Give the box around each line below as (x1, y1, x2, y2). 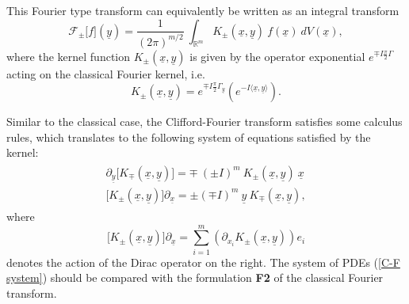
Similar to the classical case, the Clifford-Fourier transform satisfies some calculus (6, 113, 403, 130)
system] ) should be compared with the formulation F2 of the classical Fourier (6, 269, 384, 286)
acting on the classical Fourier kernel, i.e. (6, 65, 205, 82)
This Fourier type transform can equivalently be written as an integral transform (6, 2, 399, 18)
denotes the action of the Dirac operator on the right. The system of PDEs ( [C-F (6, 253, 400, 270)
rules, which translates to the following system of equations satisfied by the (6, 128, 371, 145)
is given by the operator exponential (189, 47, 365, 64)
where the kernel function (6, 47, 131, 64)
